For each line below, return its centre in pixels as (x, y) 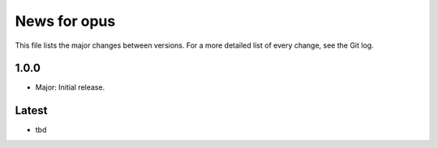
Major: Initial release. (70, 87)
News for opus (65, 21)
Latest (31, 110)
